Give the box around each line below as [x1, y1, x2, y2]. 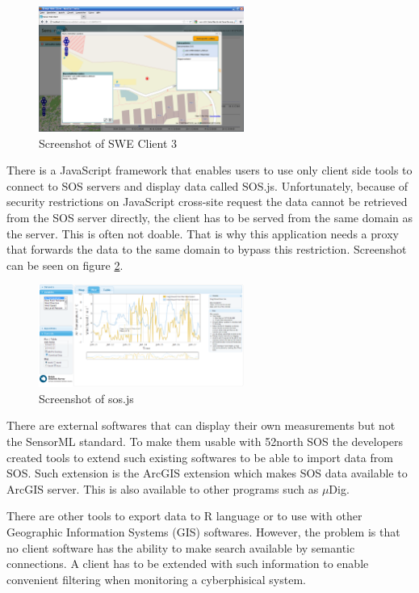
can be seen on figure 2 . [6, 256, 124, 273]
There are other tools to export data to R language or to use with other [6, 507, 362, 524]
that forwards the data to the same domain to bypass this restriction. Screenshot [6, 241, 407, 258]
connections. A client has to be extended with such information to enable [6, 555, 369, 572]
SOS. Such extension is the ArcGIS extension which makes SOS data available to [6, 465, 408, 482]
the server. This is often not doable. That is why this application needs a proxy [6, 225, 399, 242]
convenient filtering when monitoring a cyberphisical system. [6, 570, 306, 587]
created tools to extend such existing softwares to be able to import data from [6, 448, 393, 465]
